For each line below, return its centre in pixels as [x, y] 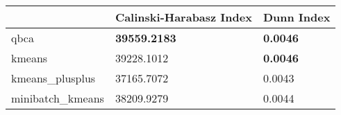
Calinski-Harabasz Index [183, 17]
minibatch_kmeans [58, 98]
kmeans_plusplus [53, 78]
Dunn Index [297, 17]
